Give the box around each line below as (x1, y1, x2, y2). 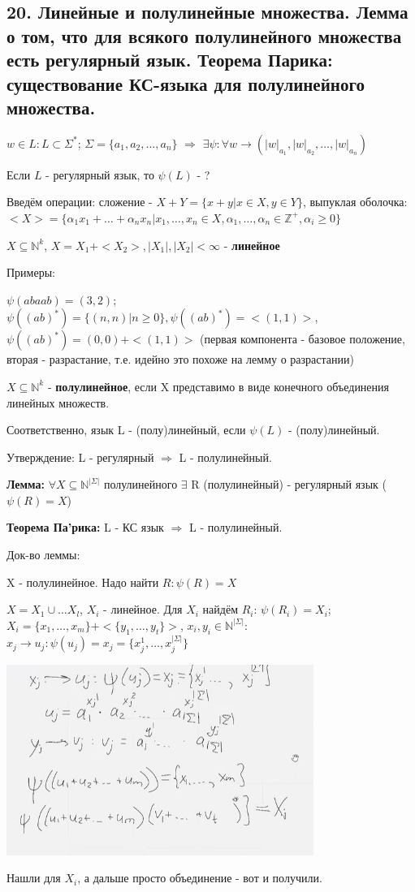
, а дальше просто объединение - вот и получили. (77, 869, 322, 886)
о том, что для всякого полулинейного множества (6, 23, 402, 48)
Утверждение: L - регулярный (6, 448, 154, 465)
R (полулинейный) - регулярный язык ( (191, 476, 387, 493)
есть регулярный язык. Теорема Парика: (6, 47, 333, 72)
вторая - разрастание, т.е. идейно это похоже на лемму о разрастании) (6, 351, 354, 368)
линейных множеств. (6, 394, 110, 411)
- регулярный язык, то (45, 166, 154, 183)
